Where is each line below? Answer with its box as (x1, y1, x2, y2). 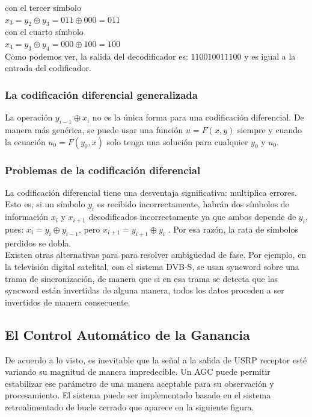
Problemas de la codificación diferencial (5, 162, 201, 177)
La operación (5, 111, 53, 124)
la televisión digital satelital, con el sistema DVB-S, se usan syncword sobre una (5, 260, 299, 272)
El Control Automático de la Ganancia (5, 325, 250, 343)
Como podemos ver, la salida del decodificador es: (5, 49, 188, 62)
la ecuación (5, 135, 46, 148)
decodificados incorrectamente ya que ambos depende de (88, 210, 296, 223)
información (5, 210, 49, 223)
